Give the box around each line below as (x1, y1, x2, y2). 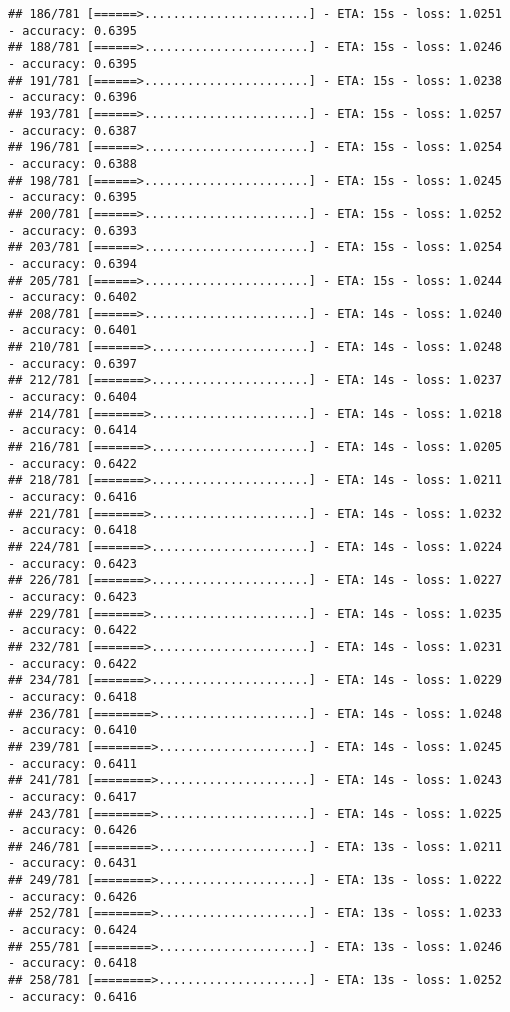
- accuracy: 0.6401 (8, 323, 137, 338)
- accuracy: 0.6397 (8, 356, 137, 371)
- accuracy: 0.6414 (8, 423, 137, 438)
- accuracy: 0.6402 (8, 290, 137, 305)
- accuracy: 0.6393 (8, 223, 137, 238)
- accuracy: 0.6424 (8, 923, 137, 938)
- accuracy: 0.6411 (8, 756, 137, 771)
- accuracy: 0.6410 (8, 723, 137, 738)
